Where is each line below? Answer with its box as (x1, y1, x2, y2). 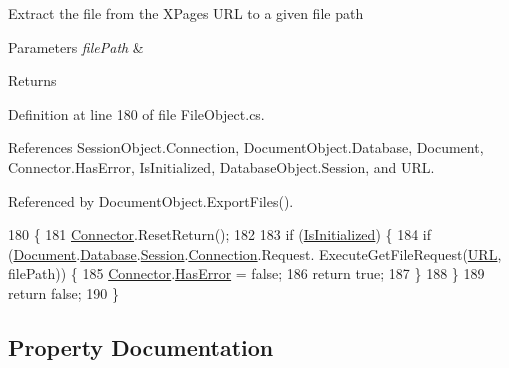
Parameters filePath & (8, 36, 144, 57)
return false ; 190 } (8, 282, 120, 303)
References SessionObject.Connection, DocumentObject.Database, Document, (8, 137, 484, 158)
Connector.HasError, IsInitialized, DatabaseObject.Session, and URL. (8, 156, 435, 177)
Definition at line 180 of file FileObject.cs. (8, 103, 265, 124)
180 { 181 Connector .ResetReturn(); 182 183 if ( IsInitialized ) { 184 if (8, 224, 431, 245)
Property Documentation (8, 331, 274, 362)
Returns (8, 70, 57, 91)
